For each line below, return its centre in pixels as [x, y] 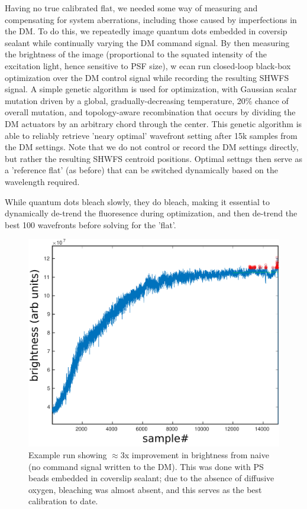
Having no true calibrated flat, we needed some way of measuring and [131, 8]
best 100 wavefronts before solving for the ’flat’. [91, 224]
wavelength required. [42, 181]
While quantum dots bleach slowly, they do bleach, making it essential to [137, 201]
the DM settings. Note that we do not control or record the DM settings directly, [152, 147]
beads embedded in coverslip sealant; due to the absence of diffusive [151, 478]
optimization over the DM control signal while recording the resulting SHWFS [147, 77]
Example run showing [68, 454]
